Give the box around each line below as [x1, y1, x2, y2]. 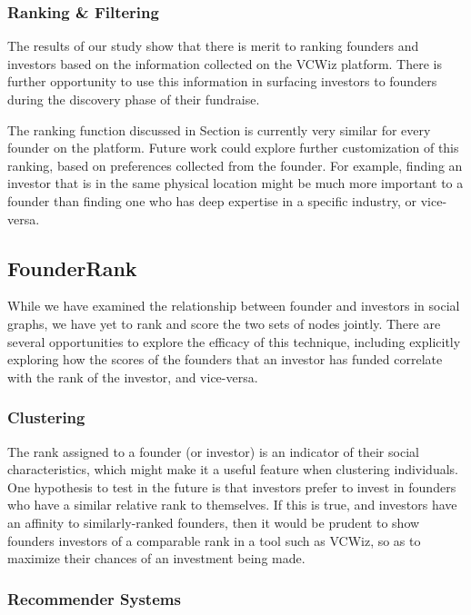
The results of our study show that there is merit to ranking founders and [7, 36, 419, 55]
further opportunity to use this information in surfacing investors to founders [7, 72, 437, 91]
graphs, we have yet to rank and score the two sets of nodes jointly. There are [7, 313, 441, 332]
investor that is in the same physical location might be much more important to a [7, 174, 464, 193]
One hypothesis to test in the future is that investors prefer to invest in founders [7, 477, 456, 496]
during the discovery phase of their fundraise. [7, 90, 260, 108]
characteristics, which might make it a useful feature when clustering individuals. [7, 460, 458, 479]
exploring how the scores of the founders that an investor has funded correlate [7, 350, 443, 369]
